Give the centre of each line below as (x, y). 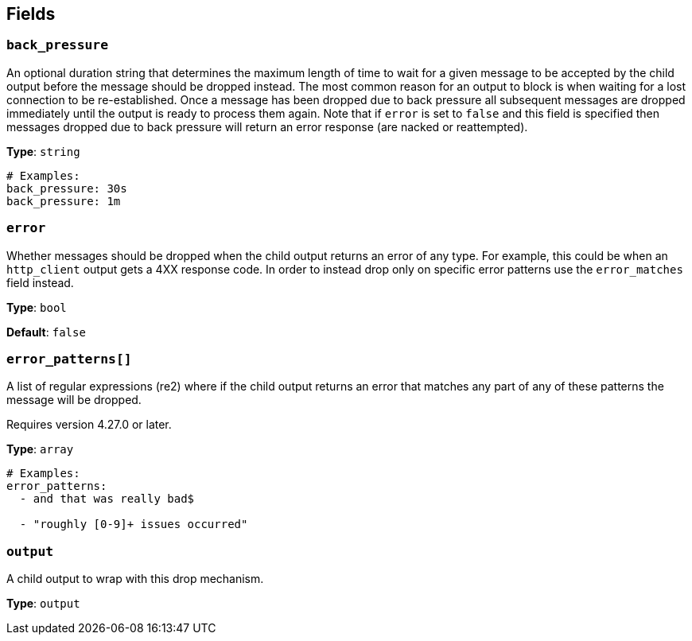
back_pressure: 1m (64, 201)
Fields (31, 14)
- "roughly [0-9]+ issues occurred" (134, 524)
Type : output (43, 604)
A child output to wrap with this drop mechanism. (135, 579)
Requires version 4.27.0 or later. (89, 425)
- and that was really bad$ (107, 499)
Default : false (46, 332)
